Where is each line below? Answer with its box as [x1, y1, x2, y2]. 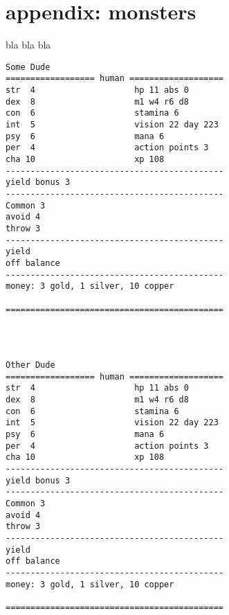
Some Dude [6, 62, 51, 72]
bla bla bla [6, 37, 51, 52]
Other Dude [6, 360, 55, 371]
